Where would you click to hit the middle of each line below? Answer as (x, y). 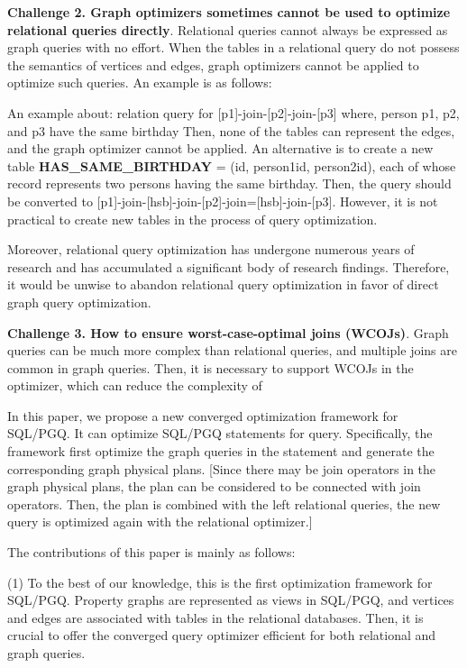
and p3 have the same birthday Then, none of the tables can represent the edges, (231, 130)
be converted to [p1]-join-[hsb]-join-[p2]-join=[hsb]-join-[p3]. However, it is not (223, 201)
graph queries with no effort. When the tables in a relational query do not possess (233, 47)
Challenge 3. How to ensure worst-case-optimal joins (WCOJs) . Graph (228, 332)
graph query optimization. (79, 302)
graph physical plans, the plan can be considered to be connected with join (214, 486)
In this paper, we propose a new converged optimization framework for (203, 415)
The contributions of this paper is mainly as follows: (151, 552)
